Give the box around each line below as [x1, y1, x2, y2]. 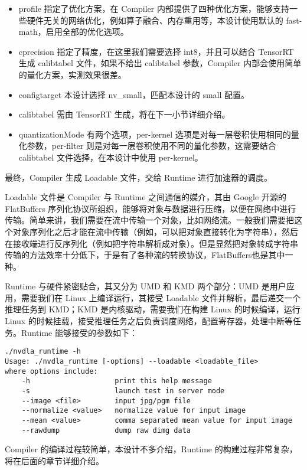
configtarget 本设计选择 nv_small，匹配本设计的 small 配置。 [18, 88, 250, 100]
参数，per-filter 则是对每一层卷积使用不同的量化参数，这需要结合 [27, 139, 276, 152]
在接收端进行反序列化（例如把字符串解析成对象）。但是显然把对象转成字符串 [5, 237, 298, 249]
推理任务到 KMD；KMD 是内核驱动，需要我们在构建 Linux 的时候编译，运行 [5, 303, 301, 315]
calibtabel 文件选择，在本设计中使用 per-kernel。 [18, 151, 203, 163]
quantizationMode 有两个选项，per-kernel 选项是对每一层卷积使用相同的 [18, 128, 291, 140]
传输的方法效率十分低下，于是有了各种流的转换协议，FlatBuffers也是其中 [5, 249, 285, 261]
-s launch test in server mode [21, 386, 225, 395]
